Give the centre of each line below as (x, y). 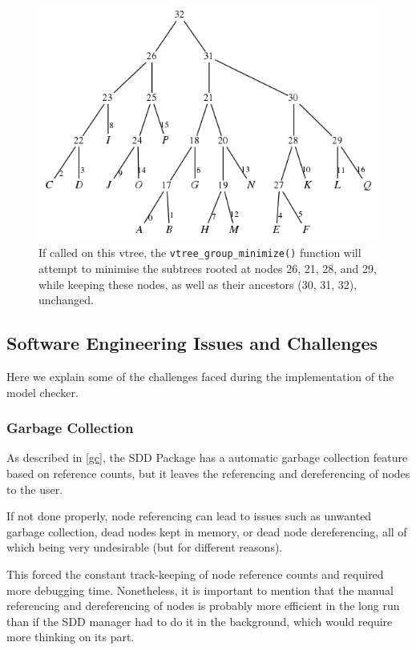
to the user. (35, 489)
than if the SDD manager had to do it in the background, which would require (200, 621)
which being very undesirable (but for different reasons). (145, 547)
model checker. (42, 392)
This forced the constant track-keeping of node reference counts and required (195, 574)
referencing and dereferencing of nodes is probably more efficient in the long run (203, 606)
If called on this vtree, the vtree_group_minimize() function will (200, 253)
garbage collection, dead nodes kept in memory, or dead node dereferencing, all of (207, 531)
